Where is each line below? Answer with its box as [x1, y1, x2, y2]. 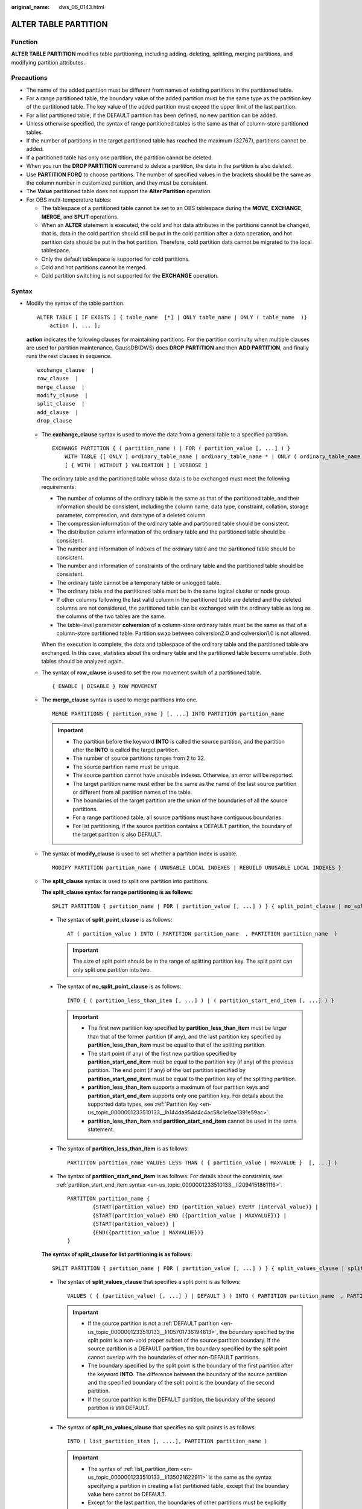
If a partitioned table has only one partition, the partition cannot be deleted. [26, 154, 214, 161]
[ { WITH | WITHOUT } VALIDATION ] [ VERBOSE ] [64, 462, 208, 468]
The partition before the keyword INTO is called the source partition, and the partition [72, 738, 285, 745]
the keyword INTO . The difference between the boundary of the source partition [87, 1370, 287, 1377]
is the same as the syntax [208, 1473, 272, 1481]
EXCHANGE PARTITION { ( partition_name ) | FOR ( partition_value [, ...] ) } [52, 444, 291, 451]
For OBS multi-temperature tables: [26, 196, 112, 203]
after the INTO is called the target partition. [72, 746, 180, 753]
